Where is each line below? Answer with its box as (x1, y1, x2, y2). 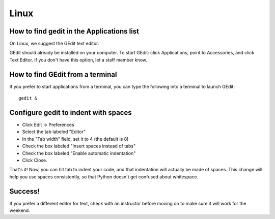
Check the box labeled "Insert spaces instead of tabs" (22, 143, 136, 149)
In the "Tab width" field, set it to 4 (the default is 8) (22, 136, 129, 142)
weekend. (9, 207, 30, 213)
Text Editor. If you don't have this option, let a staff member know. (9, 56, 148, 63)
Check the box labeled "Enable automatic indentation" (22, 150, 136, 156)
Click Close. (22, 158, 48, 163)
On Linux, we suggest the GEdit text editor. (9, 41, 99, 47)
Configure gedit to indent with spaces (9, 108, 132, 117)
